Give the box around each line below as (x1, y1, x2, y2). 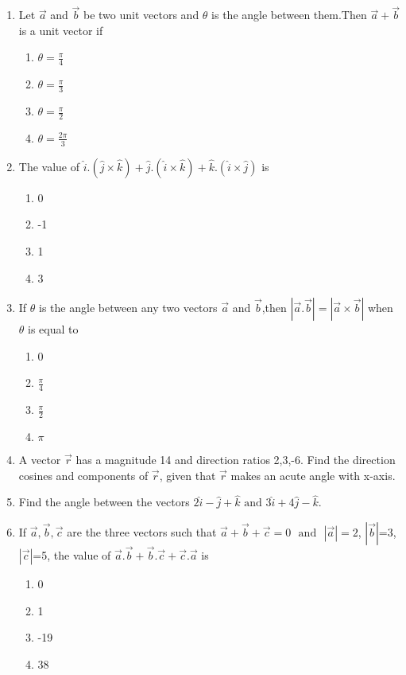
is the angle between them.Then (211, 6, 367, 23)
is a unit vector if (18, 21, 103, 38)
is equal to (28, 321, 79, 337)
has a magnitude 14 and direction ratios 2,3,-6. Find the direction (75, 451, 396, 467)
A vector (18, 451, 61, 467)
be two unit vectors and (83, 6, 199, 23)
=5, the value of (33, 547, 111, 564)
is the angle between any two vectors (39, 299, 218, 316)
